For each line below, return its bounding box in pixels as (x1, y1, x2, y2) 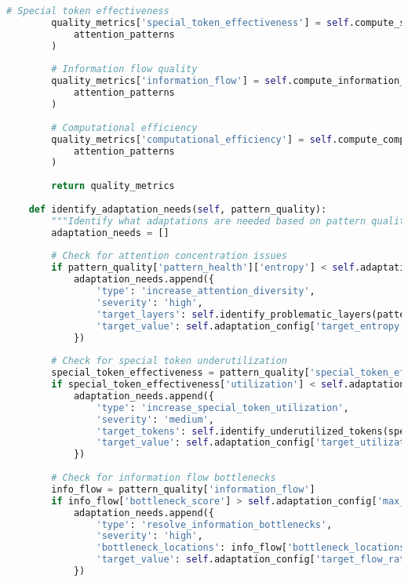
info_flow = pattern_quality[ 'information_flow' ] (51, 483, 315, 495)
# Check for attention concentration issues (51, 250, 287, 262)
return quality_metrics (51, 180, 175, 192)
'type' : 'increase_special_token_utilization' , (96, 402, 349, 413)
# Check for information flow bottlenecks (51, 472, 276, 483)
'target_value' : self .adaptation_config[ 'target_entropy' (96, 320, 406, 332)
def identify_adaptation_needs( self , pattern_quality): (28, 203, 327, 215)
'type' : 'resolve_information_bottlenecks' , (96, 518, 333, 530)
